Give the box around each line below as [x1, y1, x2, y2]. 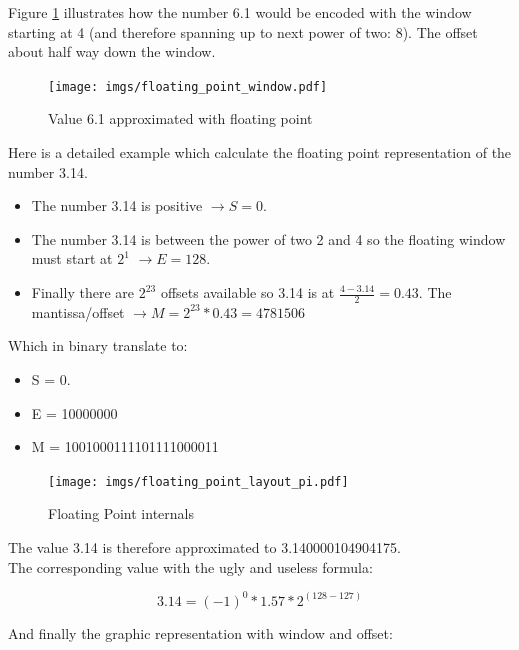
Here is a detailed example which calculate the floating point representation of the [8, 142, 512, 163]
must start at [31, 248, 113, 269]
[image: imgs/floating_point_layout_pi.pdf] [48, 474, 349, 489]
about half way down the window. [8, 41, 216, 62]
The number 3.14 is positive [31, 195, 203, 216]
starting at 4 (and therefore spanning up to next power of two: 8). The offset [8, 21, 478, 42]
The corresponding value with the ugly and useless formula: [8, 556, 373, 577]
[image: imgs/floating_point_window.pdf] [48, 79, 328, 94]
